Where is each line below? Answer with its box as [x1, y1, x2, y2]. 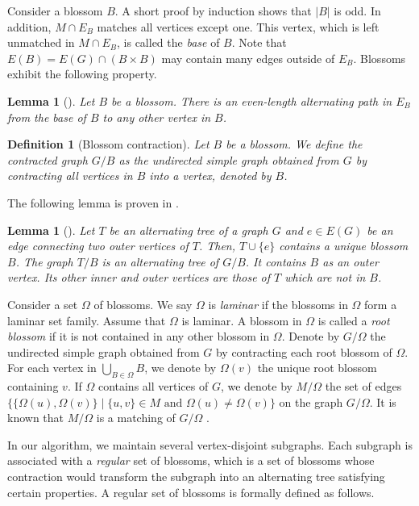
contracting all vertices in [7, 167, 133, 184]
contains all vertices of [97, 378, 209, 395]
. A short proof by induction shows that [114, 2, 312, 19]
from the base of [7, 108, 86, 125]
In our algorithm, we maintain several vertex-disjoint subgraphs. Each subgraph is [7, 436, 413, 453]
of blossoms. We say [93, 295, 193, 312]
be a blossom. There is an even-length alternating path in [111, 92, 392, 109]
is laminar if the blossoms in [208, 295, 348, 312]
